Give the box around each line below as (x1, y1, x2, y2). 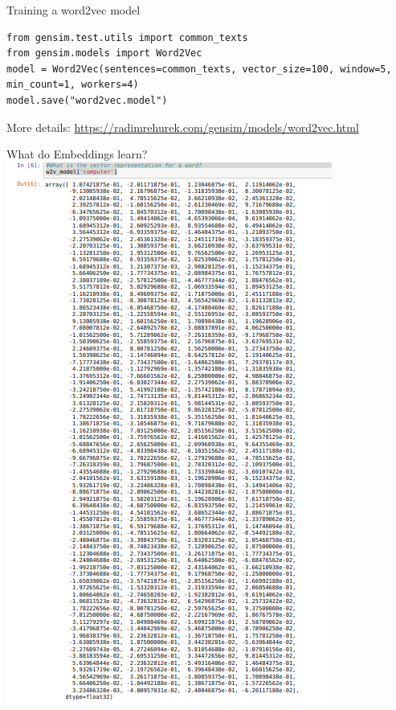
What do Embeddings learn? (6, 146, 148, 162)
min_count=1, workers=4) (6, 79, 139, 91)
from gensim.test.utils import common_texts (6, 31, 248, 43)
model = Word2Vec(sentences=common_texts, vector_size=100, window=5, (6, 63, 392, 75)
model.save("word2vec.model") (6, 94, 168, 106)
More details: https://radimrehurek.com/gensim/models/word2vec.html (6, 118, 359, 135)
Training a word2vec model (6, 2, 141, 18)
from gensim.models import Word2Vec (6, 47, 202, 60)
